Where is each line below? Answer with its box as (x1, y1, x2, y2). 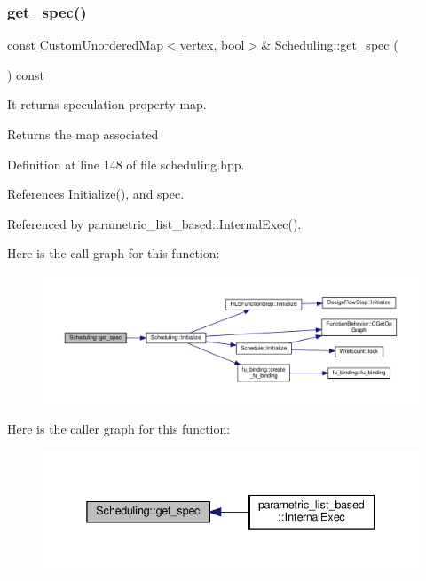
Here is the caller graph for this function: (7, 420, 231, 438)
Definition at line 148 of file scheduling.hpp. (7, 154, 245, 173)
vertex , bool (179, 35, 245, 54)
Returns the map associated (7, 125, 159, 143)
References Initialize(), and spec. (7, 185, 185, 203)
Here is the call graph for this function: (7, 244, 220, 263)
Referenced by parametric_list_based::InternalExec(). (7, 214, 302, 232)
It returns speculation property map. (7, 95, 207, 114)
